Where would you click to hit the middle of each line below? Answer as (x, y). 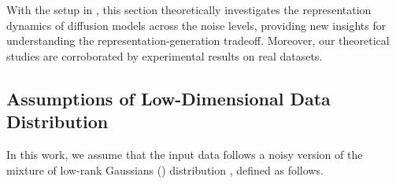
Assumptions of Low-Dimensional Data (168, 98)
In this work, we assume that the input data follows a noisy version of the (185, 154)
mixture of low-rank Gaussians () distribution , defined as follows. (165, 169)
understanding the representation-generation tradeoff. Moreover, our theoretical (198, 40)
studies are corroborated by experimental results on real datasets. (165, 55)
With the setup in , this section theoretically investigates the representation (189, 9)
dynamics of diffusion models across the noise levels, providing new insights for (196, 25)
